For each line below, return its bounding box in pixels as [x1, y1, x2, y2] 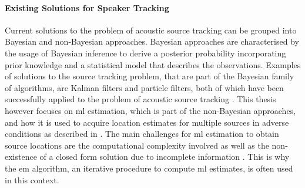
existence [5, 150, 37, 163]
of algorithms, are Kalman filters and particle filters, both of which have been [5, 81, 284, 93]
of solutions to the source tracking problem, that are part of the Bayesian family [5, 70, 294, 82]
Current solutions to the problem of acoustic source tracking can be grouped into [5, 23, 297, 36]
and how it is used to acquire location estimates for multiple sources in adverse [5, 116, 289, 128]
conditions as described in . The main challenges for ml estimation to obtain [5, 127, 279, 140]
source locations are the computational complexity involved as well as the [5, 139, 269, 151]
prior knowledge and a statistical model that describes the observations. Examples [5, 58, 301, 70]
